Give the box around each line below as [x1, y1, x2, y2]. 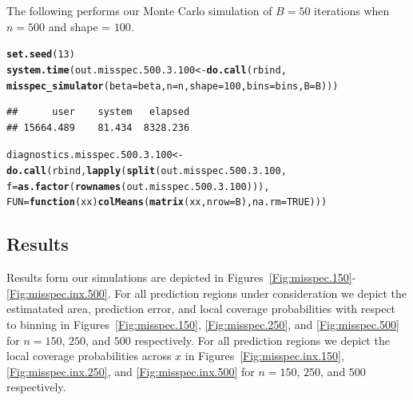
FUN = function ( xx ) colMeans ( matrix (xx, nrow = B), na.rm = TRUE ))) [6, 196, 328, 208]
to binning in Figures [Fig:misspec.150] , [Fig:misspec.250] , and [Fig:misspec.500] [6, 315, 399, 332]
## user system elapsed [6, 106, 190, 118]
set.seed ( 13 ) [6, 49, 75, 61]
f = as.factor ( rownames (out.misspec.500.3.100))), [6, 180, 270, 192]
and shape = [48, 18, 111, 34]
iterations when [314, 2, 390, 18]
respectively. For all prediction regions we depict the [134, 331, 390, 348]
